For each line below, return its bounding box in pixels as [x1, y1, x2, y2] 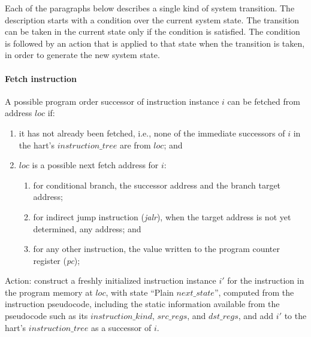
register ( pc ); [33, 254, 80, 266]
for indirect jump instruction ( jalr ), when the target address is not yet [33, 210, 291, 223]
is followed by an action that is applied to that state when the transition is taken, [5, 37, 305, 49]
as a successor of [90, 321, 152, 333]
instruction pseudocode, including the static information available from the [5, 297, 280, 310]
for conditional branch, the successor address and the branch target [33, 178, 281, 191]
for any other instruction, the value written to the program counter [33, 242, 280, 255]
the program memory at [5, 286, 93, 298]
